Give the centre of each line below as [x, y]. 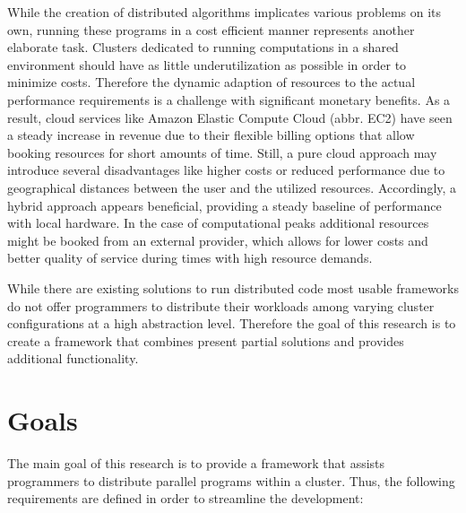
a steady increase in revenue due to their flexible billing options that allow [211, 135]
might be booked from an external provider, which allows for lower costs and [218, 240]
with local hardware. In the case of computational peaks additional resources [218, 223]
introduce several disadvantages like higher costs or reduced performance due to [226, 170]
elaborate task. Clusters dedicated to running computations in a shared [203, 47]
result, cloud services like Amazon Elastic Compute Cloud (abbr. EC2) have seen [230, 117]
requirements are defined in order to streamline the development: [186, 498]
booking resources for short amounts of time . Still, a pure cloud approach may [222, 152]
